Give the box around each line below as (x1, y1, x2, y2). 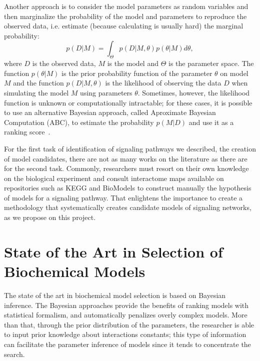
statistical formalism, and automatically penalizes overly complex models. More (4, 309, 247, 320)
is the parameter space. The (168, 58, 254, 68)
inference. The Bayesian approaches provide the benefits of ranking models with (4, 299, 249, 310)
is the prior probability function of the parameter (61, 67, 212, 78)
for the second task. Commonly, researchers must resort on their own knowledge (4, 163, 249, 173)
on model (220, 67, 248, 78)
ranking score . (4, 126, 50, 137)
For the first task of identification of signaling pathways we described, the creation (4, 143, 256, 153)
